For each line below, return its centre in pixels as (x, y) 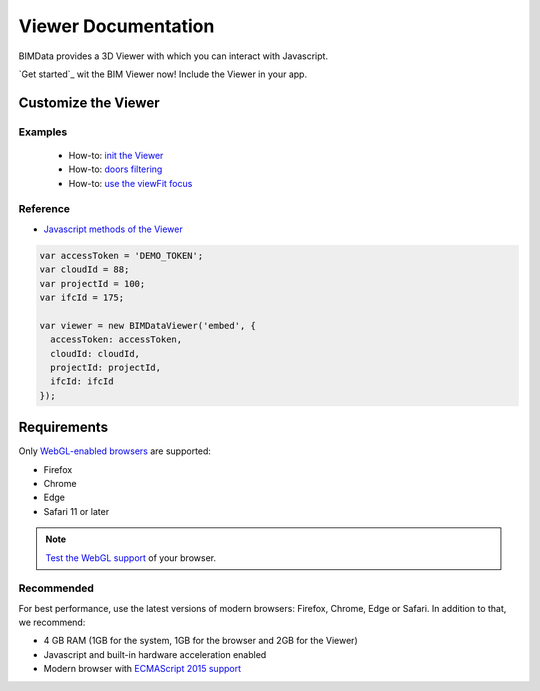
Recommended (56, 588)
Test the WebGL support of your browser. (131, 557)
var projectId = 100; (92, 283)
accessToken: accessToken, (116, 339)
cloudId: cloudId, (95, 353)
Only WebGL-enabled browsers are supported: (115, 451)
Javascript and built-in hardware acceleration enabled (155, 654)
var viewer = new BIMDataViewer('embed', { (148, 325)
